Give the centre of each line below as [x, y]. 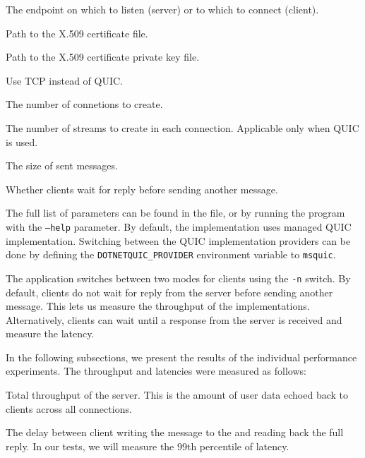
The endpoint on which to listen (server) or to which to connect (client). [162, 9]
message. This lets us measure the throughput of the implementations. [158, 306]
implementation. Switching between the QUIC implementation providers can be [178, 240]
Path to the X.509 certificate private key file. [103, 57]
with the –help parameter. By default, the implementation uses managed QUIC [179, 226]
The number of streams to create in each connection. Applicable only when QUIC [182, 127]
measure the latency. [50, 333]
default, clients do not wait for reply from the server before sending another [169, 292]
